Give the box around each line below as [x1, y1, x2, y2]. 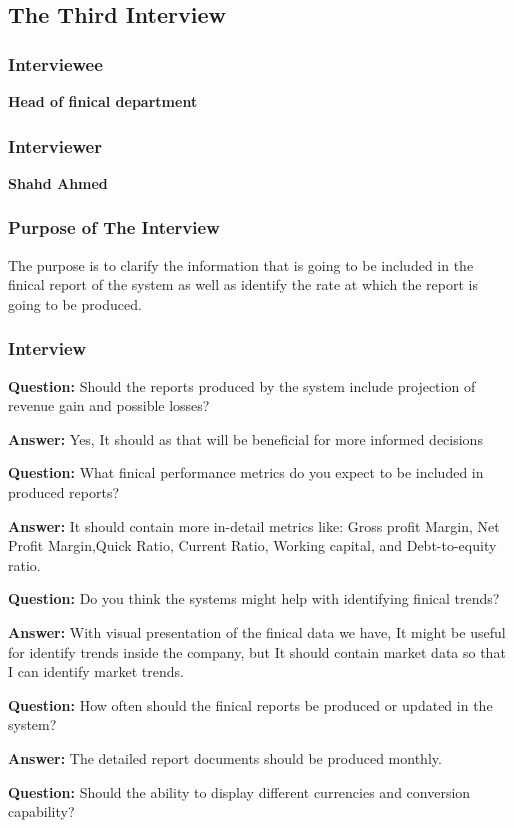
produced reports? [8, 482, 120, 502]
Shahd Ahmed [8, 172, 108, 193]
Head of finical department [8, 91, 198, 111]
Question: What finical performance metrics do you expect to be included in [8, 462, 484, 483]
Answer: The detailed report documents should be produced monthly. [8, 747, 442, 768]
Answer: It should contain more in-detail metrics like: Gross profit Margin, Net [8, 515, 500, 536]
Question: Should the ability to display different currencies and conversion [8, 781, 471, 802]
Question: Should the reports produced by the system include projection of [8, 375, 476, 396]
